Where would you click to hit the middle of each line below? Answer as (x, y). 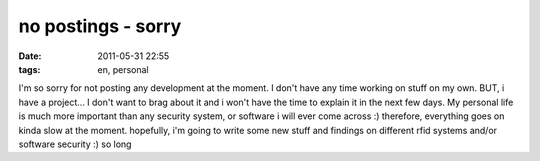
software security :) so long (75, 144)
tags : (29, 69)
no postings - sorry (100, 26)
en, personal (123, 69)
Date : (30, 56)
